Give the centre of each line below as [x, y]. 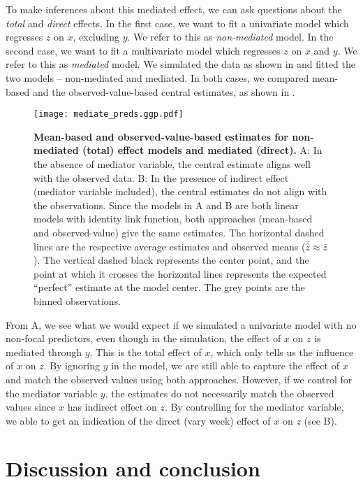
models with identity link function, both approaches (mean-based [173, 219]
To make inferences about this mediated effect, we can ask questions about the [174, 9]
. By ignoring [72, 366]
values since [31, 407]
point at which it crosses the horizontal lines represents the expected [180, 273]
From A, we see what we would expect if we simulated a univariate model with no [181, 324]
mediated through [44, 352]
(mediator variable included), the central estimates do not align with [180, 191]
